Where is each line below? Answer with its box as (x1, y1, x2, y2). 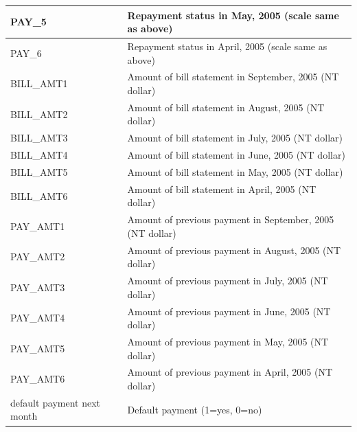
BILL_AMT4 (10, 148, 68, 162)
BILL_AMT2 (10, 106, 68, 121)
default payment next (10, 395, 101, 409)
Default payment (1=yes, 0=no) (127, 402, 262, 416)
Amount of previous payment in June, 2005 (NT (127, 304, 331, 318)
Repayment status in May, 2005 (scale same (127, 8, 339, 22)
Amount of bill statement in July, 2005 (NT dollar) (127, 130, 343, 145)
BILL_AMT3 (10, 130, 68, 145)
